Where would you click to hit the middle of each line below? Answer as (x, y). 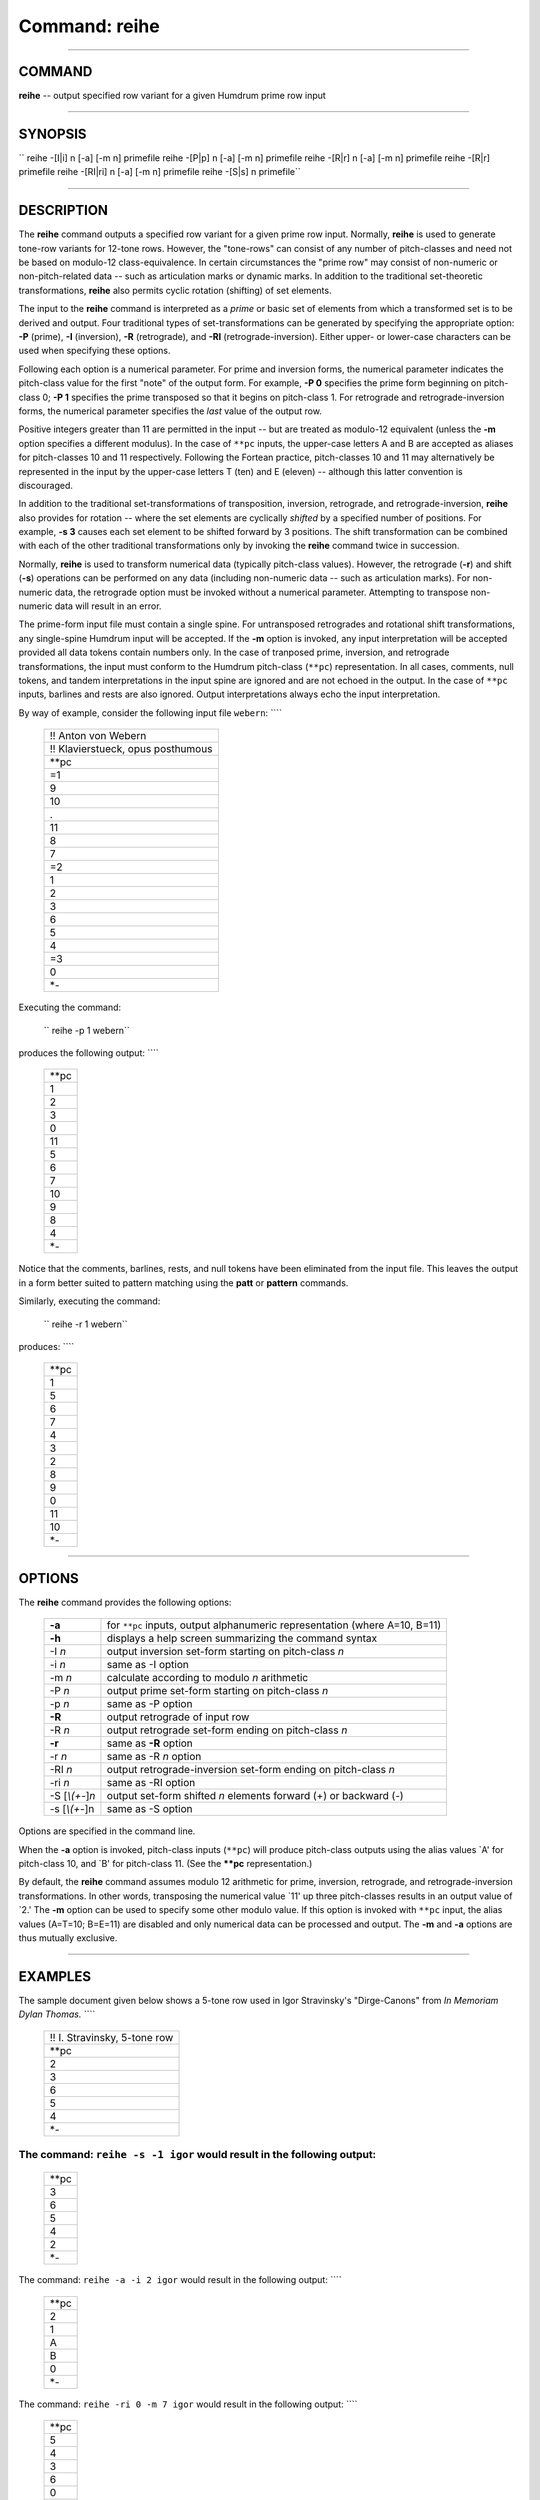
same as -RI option (151, 1783)
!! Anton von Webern (98, 736)
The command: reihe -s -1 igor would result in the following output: (197, 2154)
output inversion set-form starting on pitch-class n (225, 1652)
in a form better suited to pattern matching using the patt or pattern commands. (183, 1282)
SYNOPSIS (52, 133)
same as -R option (150, 1743)
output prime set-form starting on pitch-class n (217, 1691)
